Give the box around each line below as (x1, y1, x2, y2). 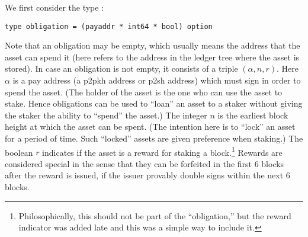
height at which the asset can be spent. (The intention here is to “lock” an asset (5, 120, 296, 133)
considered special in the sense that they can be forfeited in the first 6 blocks (5, 157, 284, 169)
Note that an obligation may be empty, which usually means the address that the (5, 39, 300, 52)
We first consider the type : (5, 1, 104, 13)
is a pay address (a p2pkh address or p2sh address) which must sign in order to (12, 74, 301, 87)
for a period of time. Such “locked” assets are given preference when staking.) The (5, 132, 303, 144)
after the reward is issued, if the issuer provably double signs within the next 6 (5, 169, 290, 181)
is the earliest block (217, 108, 288, 121)
